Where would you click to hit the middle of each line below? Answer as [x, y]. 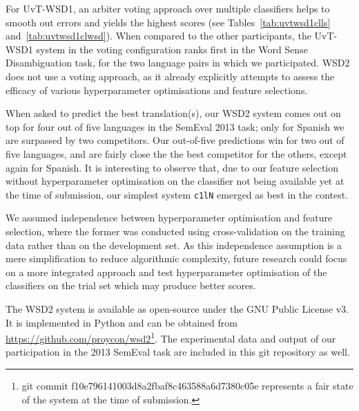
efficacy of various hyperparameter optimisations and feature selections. [157, 90]
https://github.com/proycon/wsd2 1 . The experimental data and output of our [171, 337]
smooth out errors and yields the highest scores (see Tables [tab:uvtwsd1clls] [168, 22]
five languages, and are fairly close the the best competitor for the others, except [176, 153]
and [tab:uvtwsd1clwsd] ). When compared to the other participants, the [158, 36]
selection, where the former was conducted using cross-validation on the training [175, 231]
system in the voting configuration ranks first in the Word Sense [172, 49]
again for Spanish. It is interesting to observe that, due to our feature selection [172, 167]
